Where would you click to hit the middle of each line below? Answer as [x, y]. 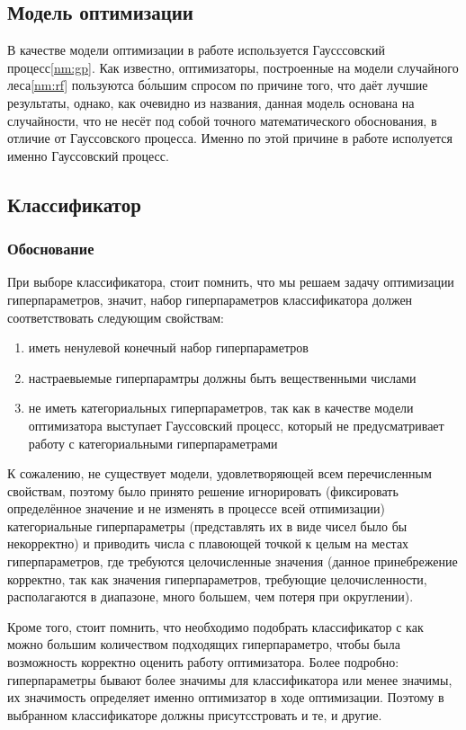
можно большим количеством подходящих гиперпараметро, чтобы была [204, 644]
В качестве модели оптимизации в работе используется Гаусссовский [196, 50]
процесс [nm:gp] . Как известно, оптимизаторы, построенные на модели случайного [233, 67]
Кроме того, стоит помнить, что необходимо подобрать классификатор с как [215, 626]
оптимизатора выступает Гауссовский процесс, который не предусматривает [236, 425]
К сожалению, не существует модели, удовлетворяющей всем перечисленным [220, 473]
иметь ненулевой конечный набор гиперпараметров [168, 347]
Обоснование [51, 249]
